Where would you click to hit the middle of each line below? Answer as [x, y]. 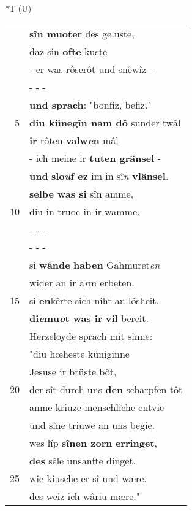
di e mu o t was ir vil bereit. [89, 318]
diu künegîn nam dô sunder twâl [105, 122]
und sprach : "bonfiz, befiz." [90, 104]
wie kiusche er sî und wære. [88, 478]
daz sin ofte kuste [68, 51]
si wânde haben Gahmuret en [95, 264]
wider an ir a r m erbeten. [82, 282]
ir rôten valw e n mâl [74, 140]
